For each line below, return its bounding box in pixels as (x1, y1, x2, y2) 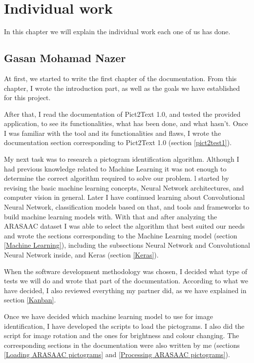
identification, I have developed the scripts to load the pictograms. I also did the (4, 320, 245, 331)
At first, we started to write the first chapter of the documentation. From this (4, 73, 237, 83)
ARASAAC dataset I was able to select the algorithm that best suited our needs (4, 221, 245, 231)
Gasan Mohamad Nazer (4, 50, 126, 65)
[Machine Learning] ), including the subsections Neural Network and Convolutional (4, 240, 250, 250)
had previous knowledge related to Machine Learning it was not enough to (4, 163, 227, 173)
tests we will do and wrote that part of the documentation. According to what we (4, 276, 248, 286)
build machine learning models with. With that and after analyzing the (4, 211, 217, 221)
